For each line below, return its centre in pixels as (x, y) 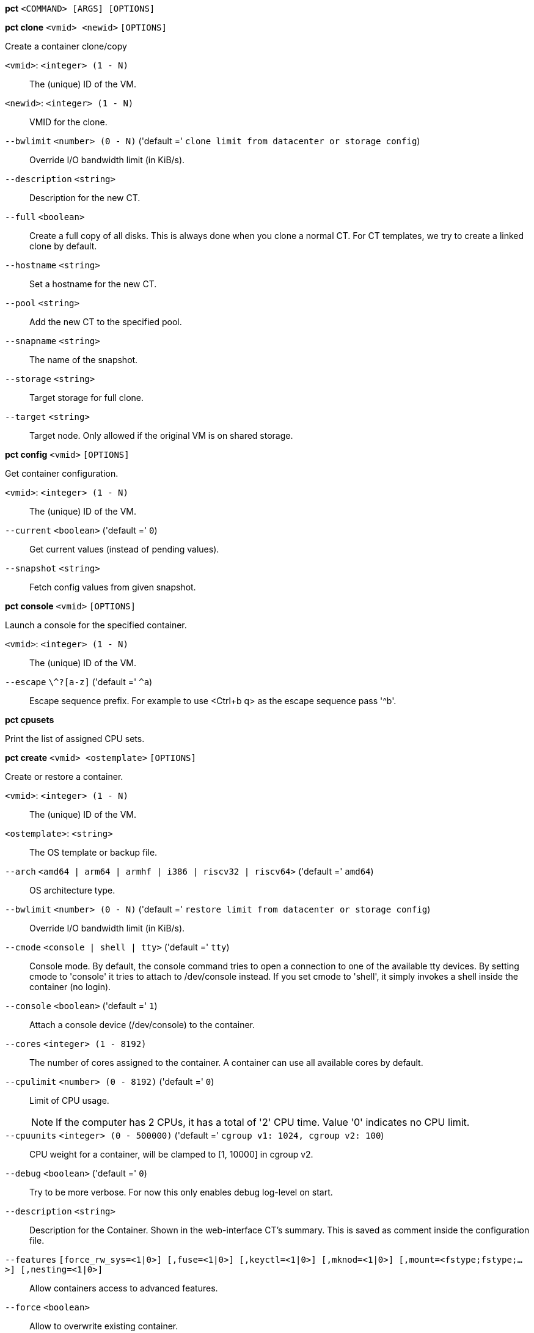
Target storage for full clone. (87, 398)
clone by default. (63, 246)
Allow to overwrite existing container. (104, 1326)
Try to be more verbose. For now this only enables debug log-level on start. (181, 1192)
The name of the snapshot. (84, 360)
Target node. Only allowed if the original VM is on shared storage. (161, 435)
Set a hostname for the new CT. (93, 284)
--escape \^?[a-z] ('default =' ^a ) (79, 682)
